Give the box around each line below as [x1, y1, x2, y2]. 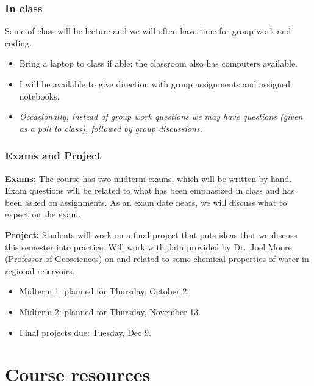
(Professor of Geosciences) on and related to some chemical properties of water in [5, 252, 309, 265]
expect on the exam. [5, 208, 81, 220]
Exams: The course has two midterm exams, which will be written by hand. [5, 172, 292, 184]
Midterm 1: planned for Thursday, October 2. [19, 285, 190, 297]
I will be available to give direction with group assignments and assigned [19, 78, 290, 90]
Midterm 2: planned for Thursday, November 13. [19, 305, 201, 318]
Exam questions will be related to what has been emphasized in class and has [5, 184, 295, 197]
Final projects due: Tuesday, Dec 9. [19, 326, 151, 338]
